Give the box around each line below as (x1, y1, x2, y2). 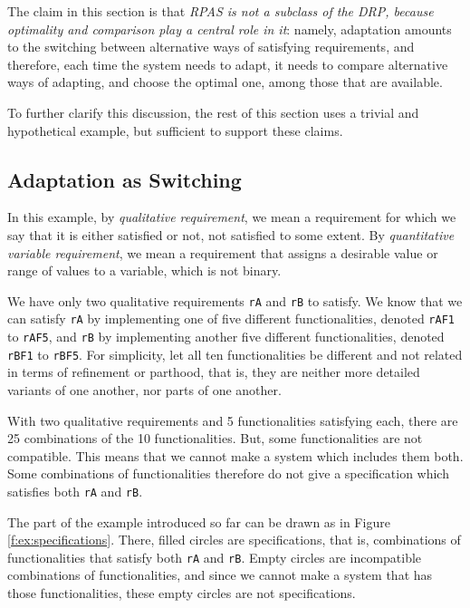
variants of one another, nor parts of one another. (7, 380, 282, 399)
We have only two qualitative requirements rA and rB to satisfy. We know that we (7, 291, 463, 310)
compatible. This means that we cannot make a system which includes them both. (7, 446, 464, 465)
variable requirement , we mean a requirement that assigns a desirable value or (7, 243, 438, 262)
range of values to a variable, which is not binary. (7, 261, 282, 280)
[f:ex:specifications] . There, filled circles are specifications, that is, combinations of (7, 530, 461, 549)
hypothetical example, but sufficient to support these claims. (7, 121, 343, 140)
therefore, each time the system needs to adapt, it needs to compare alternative (7, 54, 448, 73)
